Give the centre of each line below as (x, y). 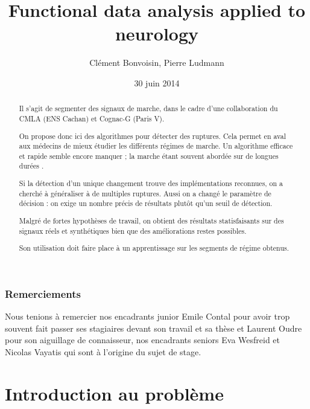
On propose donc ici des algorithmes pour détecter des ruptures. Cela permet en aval (152, 136)
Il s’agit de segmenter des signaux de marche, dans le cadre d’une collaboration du (148, 108)
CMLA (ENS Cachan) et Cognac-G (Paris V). (92, 118)
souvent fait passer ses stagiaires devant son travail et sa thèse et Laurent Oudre (153, 328)
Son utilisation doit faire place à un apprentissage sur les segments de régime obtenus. (154, 248)
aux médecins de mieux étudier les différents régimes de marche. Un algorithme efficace (156, 146)
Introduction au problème (114, 393)
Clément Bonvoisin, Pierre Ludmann (157, 63)
